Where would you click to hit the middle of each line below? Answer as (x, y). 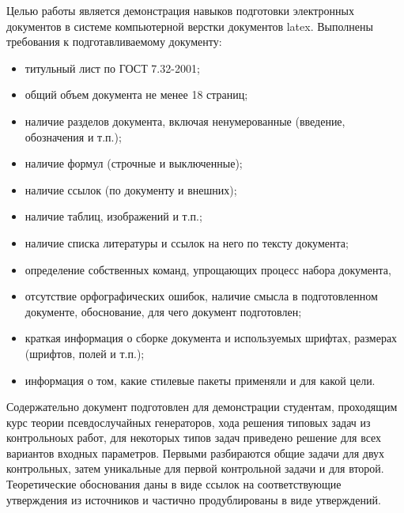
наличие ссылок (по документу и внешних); (131, 189)
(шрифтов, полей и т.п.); (85, 353)
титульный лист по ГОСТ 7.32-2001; (112, 68)
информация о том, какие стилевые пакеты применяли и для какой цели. (200, 380)
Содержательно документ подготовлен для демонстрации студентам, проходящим (202, 407)
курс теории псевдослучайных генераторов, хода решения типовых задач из (189, 422)
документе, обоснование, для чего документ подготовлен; (163, 311)
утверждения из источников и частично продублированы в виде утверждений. (194, 499)
